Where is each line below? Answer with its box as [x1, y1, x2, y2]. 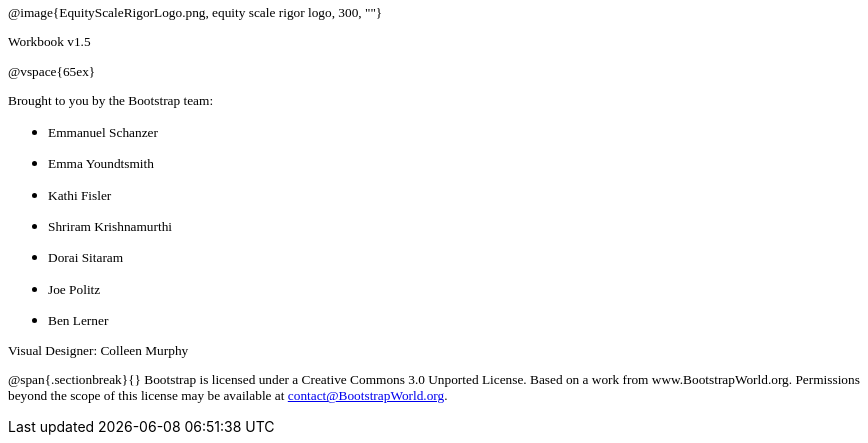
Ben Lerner [48, 312, 109, 328]
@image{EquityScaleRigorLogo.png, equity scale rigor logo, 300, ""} [8, 5, 383, 20]
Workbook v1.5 [8, 34, 91, 50]
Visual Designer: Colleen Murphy [8, 342, 189, 358]
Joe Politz [48, 281, 101, 297]
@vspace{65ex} [8, 63, 96, 79]
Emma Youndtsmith [48, 156, 154, 172]
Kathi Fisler [48, 187, 112, 203]
